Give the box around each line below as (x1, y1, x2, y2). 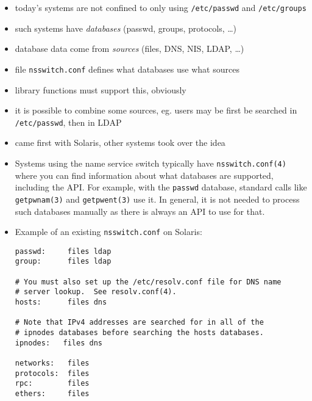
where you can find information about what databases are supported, (15, 168, 274, 181)
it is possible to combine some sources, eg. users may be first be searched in (15, 104, 297, 117)
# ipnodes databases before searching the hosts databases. (15, 328, 264, 337)
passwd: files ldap (15, 247, 112, 256)
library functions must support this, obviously (15, 83, 186, 96)
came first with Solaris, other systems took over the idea (15, 136, 225, 149)
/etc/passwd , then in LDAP (15, 115, 122, 128)
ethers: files (15, 389, 90, 398)
